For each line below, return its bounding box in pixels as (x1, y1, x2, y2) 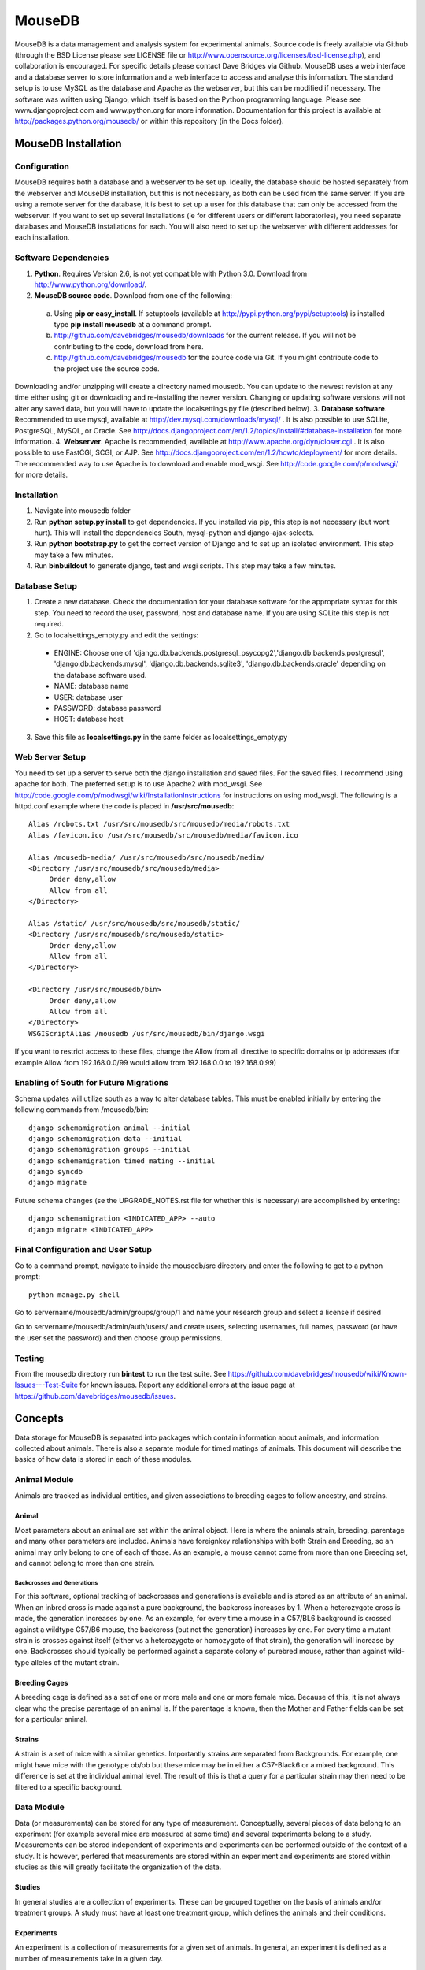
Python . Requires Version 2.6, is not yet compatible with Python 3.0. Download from (34, 269, 307, 278)
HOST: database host (54, 714, 124, 724)
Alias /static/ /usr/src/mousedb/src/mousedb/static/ (28, 919, 240, 927)
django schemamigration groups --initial (28, 1145, 190, 1154)
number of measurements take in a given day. (14, 1953, 163, 1963)
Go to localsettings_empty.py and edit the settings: (34, 630, 199, 640)
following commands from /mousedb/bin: (14, 1105, 149, 1114)
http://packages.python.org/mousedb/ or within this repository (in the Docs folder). (14, 117, 284, 126)
